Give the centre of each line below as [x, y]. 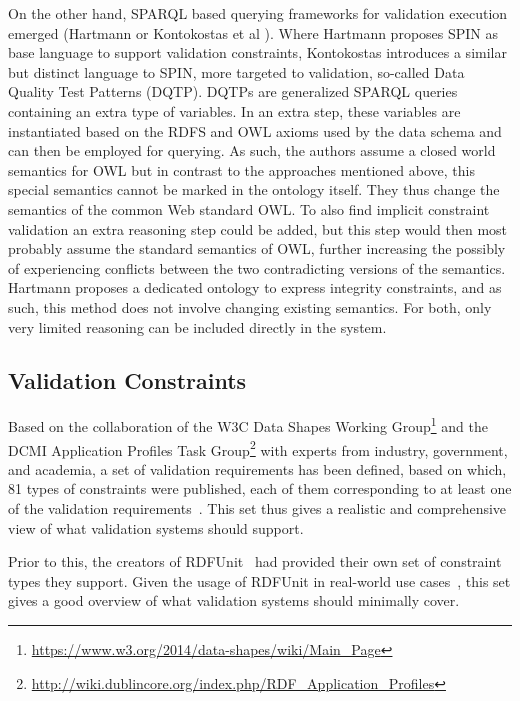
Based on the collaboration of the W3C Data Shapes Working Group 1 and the [248, 424]
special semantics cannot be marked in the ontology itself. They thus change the [254, 189]
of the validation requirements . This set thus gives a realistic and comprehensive [257, 507]
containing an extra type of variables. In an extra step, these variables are [234, 110]
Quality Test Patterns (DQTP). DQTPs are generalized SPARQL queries [233, 91]
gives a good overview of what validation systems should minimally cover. [234, 600]
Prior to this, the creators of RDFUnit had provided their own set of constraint [255, 561]
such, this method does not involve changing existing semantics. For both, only [250, 306]
